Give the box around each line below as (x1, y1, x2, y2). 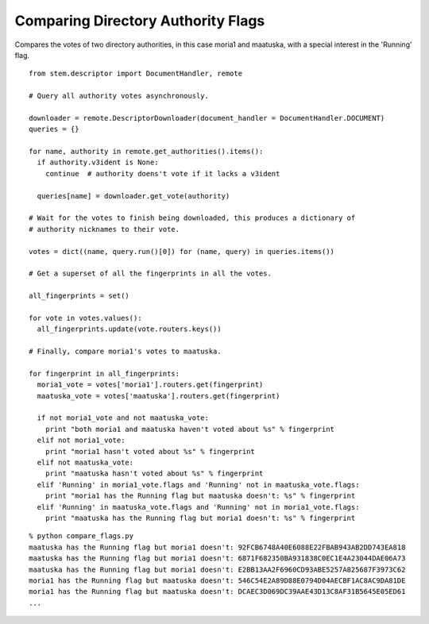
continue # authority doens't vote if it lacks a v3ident (44, 169, 280, 178)
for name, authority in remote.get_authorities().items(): (29, 147, 264, 156)
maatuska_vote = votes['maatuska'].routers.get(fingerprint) (37, 391, 280, 400)
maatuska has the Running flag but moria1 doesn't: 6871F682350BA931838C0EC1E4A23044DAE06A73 (29, 554, 406, 563)
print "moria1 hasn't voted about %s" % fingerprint (44, 447, 256, 456)
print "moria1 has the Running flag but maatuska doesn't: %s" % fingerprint (44, 491, 356, 500)
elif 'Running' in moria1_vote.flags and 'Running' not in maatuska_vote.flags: (37, 480, 360, 489)
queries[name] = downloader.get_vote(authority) (37, 191, 230, 200)
